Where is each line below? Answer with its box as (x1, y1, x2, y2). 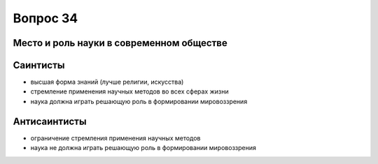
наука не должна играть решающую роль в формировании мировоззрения (30, 144, 257, 152)
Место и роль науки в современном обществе (13, 37, 227, 49)
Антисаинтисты (13, 115, 87, 127)
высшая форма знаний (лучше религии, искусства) (30, 77, 184, 87)
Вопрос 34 (13, 10, 78, 26)
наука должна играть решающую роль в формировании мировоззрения (30, 97, 248, 105)
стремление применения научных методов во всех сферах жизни (30, 87, 229, 96)
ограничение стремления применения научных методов (30, 133, 201, 142)
